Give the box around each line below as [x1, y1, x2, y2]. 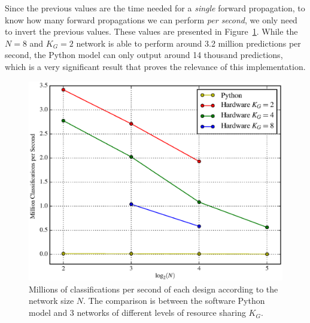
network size [29, 294, 74, 307]
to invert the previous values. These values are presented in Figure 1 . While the [5, 25, 298, 38]
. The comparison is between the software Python [83, 294, 265, 307]
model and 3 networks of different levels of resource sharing [29, 306, 246, 319]
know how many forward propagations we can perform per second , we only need [5, 13, 297, 26]
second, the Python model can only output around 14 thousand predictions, [5, 48, 283, 61]
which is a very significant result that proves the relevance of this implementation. [5, 60, 306, 72]
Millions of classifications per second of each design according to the [29, 282, 278, 295]
